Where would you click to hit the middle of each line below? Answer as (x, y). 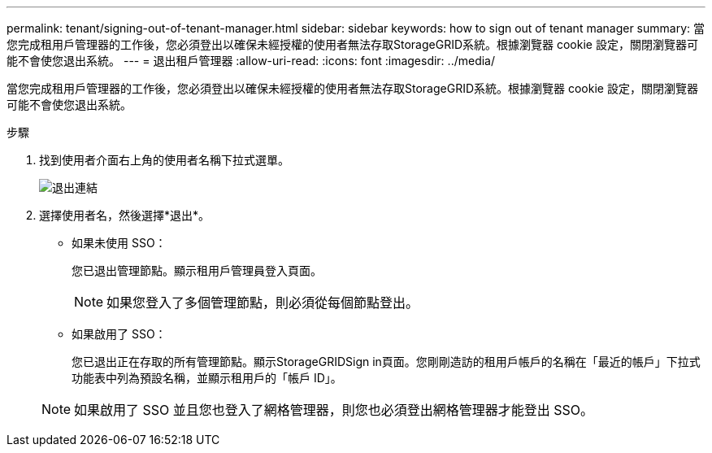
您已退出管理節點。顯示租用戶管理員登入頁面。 (197, 270)
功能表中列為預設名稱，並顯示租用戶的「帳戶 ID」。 (207, 378)
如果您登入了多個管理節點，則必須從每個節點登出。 (263, 303)
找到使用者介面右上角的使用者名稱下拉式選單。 (164, 160)
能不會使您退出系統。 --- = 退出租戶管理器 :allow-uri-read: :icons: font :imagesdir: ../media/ (251, 61)
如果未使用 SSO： (119, 243)
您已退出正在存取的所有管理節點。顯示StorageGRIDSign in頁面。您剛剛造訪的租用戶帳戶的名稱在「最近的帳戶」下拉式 (386, 362)
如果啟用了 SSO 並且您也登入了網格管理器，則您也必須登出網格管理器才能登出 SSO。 (334, 410)
